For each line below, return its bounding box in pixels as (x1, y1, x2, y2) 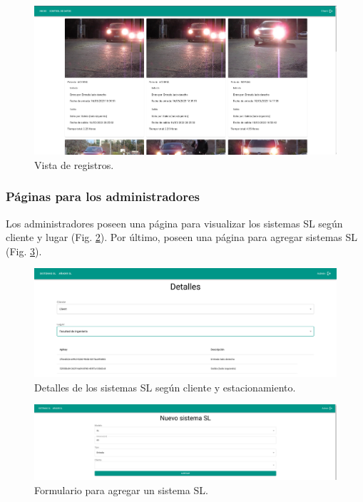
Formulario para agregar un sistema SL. (34, 483, 208, 498)
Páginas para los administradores (6, 188, 200, 205)
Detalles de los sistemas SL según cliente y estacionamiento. (34, 379, 296, 394)
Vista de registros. (34, 157, 114, 172)
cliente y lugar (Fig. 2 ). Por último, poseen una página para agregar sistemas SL (6, 230, 358, 245)
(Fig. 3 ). (6, 243, 42, 258)
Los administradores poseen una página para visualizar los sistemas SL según (6, 215, 343, 230)
